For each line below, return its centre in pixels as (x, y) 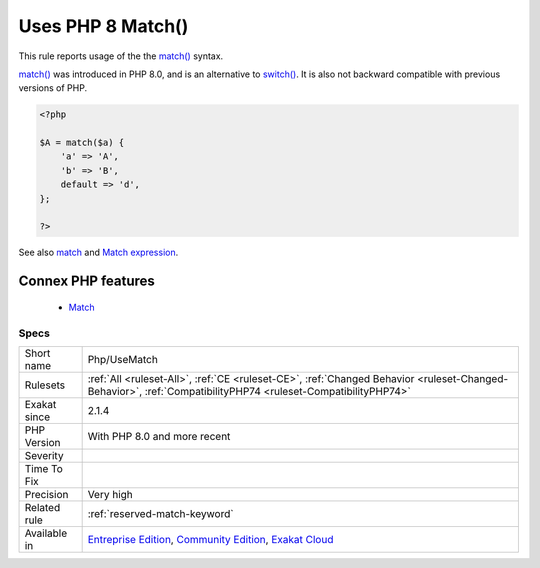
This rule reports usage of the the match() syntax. (121, 56)
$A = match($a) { (82, 143)
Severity (44, 455)
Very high (110, 494)
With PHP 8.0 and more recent (159, 436)
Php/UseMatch (123, 359)
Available (46, 533)
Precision (46, 494)
